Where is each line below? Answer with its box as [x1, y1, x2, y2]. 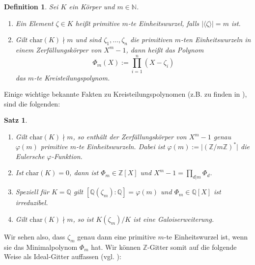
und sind [75, 34, 102, 45]
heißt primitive [75, 18, 120, 28]
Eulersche [15, 151, 45, 161]
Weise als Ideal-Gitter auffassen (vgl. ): [4, 251, 121, 262]
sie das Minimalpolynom [4, 241, 78, 252]
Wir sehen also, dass [4, 231, 65, 241]
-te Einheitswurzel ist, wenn [164, 231, 248, 241]
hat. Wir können [91, 241, 141, 252]
